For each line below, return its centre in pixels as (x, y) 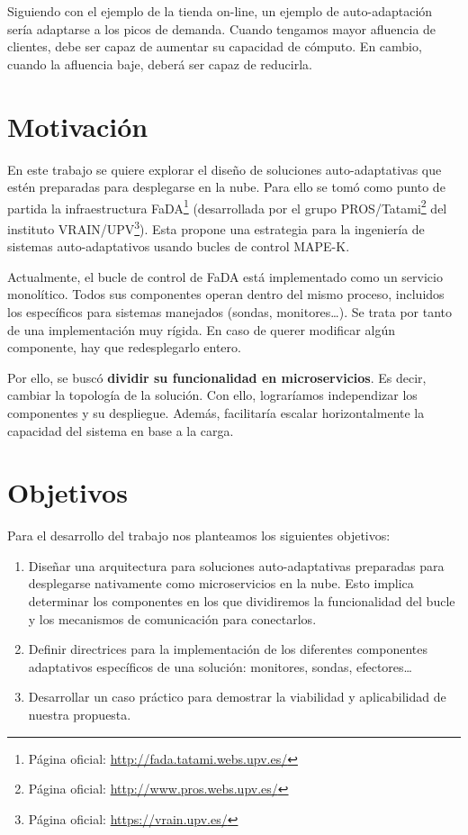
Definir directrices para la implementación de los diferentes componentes (228, 649)
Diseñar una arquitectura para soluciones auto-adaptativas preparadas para (236, 565)
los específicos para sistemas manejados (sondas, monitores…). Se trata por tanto (230, 311)
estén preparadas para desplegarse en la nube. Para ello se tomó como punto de (226, 187)
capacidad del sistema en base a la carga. (121, 430)
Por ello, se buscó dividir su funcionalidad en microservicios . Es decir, (217, 377)
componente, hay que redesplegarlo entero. (124, 347)
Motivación (78, 126)
